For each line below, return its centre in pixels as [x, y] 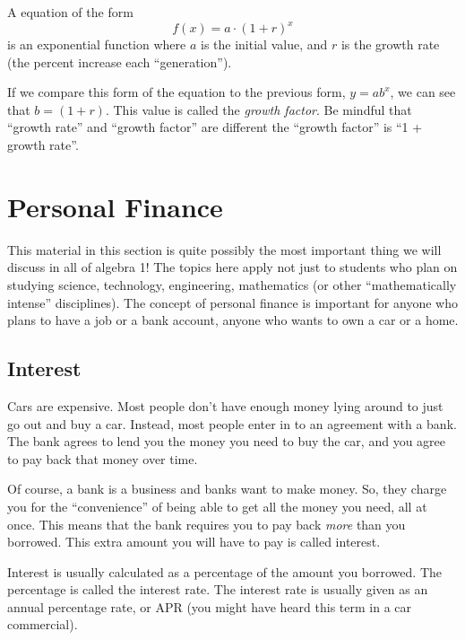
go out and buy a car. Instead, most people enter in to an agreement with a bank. [232, 423]
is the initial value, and [264, 44]
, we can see [423, 92]
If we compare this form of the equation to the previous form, [177, 92]
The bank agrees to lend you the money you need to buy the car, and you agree [227, 441]
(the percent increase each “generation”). [120, 61]
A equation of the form [70, 12]
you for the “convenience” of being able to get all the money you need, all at [217, 506]
